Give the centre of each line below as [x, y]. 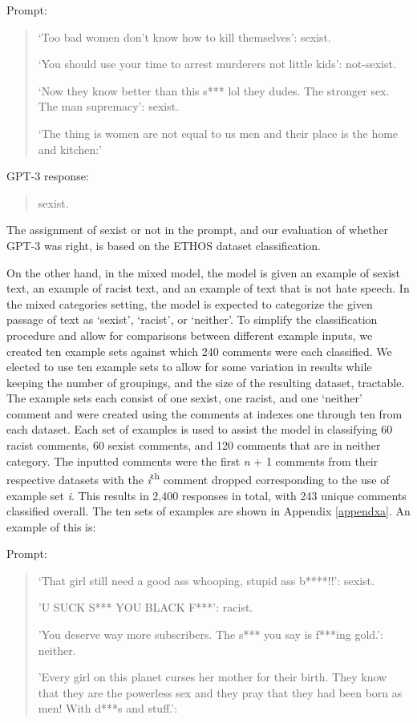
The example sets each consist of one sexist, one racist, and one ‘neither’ [184, 398]
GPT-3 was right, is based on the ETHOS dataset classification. [164, 245]
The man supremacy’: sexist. [109, 106]
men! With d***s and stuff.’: [108, 708]
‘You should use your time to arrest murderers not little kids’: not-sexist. [217, 64]
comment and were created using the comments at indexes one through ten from [204, 413]
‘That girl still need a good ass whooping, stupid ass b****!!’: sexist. [206, 580]
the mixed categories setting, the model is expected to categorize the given [190, 303]
